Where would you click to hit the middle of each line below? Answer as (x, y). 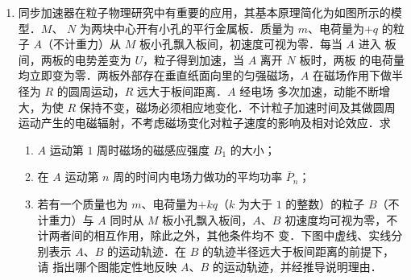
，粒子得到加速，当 (194, 59)
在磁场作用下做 (352, 75)
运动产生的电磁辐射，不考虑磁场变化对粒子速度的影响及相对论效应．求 (204, 123)
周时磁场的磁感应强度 (154, 149)
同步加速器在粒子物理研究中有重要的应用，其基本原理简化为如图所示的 (204, 12)
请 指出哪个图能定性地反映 (107, 267)
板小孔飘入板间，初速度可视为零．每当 (241, 44)
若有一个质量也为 (83, 203)
